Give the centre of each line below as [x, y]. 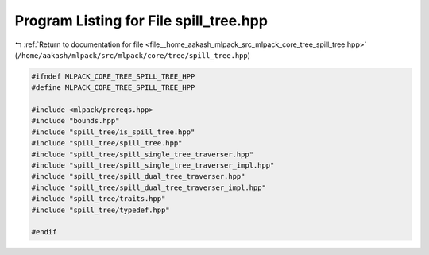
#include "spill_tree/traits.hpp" [99, 199]
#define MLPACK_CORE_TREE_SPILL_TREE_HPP [113, 88]
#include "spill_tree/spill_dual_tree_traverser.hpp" [138, 176]
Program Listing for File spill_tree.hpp [141, 21]
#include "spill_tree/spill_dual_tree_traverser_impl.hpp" [149, 187]
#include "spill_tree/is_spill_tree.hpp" [113, 132]
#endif [44, 232]
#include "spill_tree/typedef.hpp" [100, 210]
